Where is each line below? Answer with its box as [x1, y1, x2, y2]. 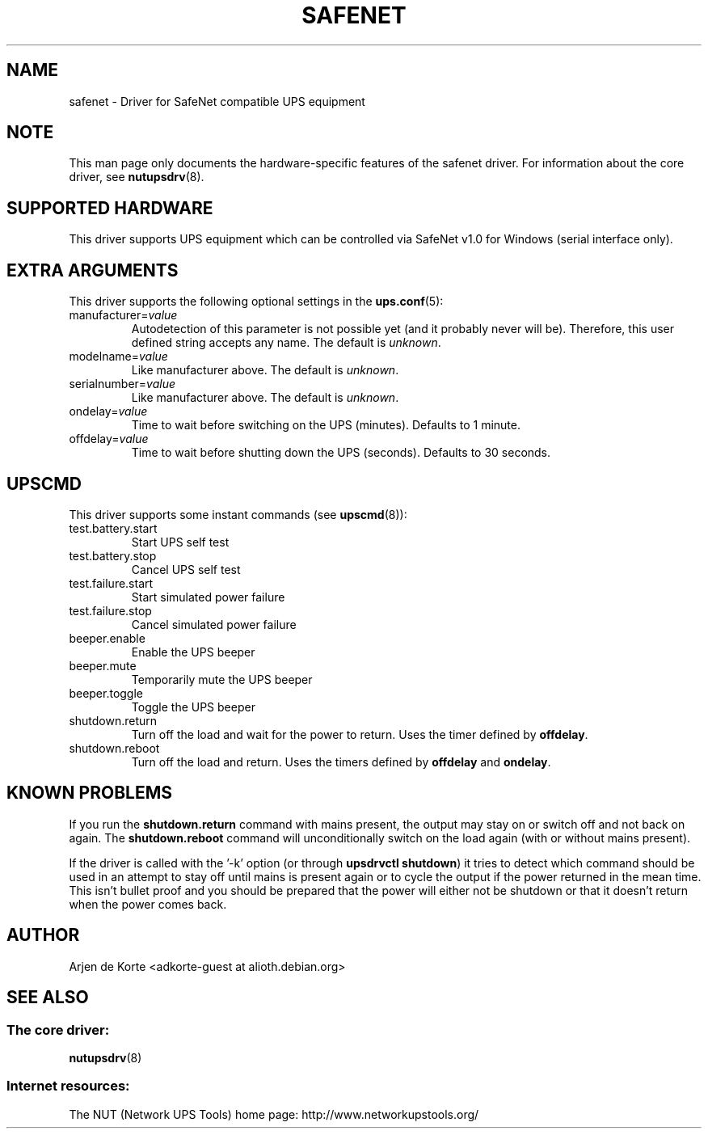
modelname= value [69, 349, 168, 364]
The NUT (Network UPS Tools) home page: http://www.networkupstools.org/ [69, 1107, 479, 1121]
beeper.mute [69, 658, 137, 673]
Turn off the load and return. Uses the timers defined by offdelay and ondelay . [131, 754, 551, 769]
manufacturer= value [69, 308, 178, 323]
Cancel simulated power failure [131, 617, 297, 631]
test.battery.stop [69, 548, 157, 563]
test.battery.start [69, 521, 158, 535]
